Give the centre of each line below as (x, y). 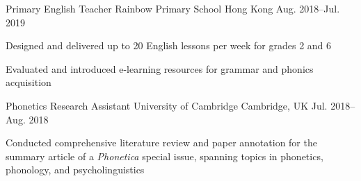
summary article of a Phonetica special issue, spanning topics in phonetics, (165, 156)
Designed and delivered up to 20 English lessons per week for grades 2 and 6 (169, 45)
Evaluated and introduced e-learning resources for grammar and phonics (160, 68)
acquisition (29, 82)
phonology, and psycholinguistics (75, 170)
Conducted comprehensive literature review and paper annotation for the (161, 143)
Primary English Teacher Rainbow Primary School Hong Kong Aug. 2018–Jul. (173, 8)
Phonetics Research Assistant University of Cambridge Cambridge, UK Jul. (167, 105)
